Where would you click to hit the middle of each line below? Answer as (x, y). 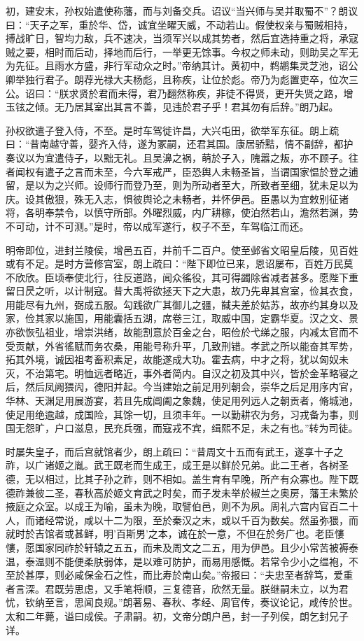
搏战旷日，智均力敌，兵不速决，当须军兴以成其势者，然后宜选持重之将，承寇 (182, 38)
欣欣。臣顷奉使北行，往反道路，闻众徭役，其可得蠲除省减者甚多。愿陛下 (182, 277)
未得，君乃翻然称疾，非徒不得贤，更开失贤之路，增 (236, 93)
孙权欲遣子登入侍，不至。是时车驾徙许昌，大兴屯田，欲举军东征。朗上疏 (172, 130)
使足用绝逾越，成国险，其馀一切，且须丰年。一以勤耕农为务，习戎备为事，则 (182, 414)
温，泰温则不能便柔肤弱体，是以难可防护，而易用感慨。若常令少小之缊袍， (177, 561)
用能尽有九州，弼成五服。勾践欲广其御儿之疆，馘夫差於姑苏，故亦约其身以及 (182, 304)
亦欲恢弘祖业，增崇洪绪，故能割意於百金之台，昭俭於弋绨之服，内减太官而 (177, 332)
